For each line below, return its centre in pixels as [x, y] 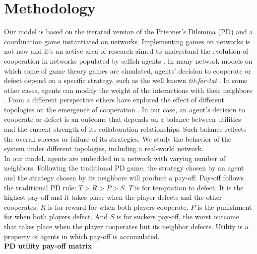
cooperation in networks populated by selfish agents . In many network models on [128, 60]
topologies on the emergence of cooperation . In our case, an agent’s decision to [125, 109]
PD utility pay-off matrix [48, 246]
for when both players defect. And [56, 216]
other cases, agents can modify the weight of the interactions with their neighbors [128, 90]
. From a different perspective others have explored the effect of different [114, 100]
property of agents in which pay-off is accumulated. [82, 236]
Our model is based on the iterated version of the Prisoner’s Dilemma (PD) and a [128, 32]
